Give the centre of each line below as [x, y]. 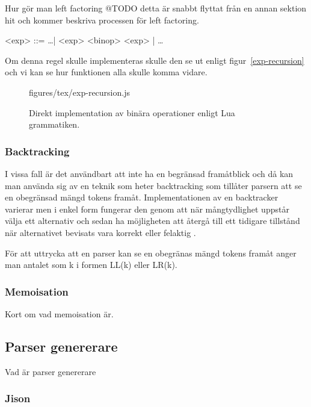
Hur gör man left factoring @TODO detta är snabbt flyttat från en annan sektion [156, 8]
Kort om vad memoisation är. [59, 313]
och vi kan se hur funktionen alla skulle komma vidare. [106, 72]
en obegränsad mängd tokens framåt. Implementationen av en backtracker [142, 197]
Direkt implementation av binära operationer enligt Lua [132, 112]
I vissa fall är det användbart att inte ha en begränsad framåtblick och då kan [149, 173]
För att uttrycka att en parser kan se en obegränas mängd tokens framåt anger [151, 253]
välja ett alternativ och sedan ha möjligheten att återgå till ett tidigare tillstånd [152, 221]
